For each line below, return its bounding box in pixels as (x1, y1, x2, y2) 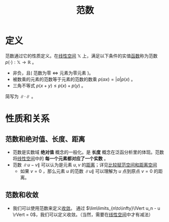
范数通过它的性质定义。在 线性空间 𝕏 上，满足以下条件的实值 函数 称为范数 (5, 53, 158, 59)
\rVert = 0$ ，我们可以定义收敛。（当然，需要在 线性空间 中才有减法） (12, 211, 153, 217)
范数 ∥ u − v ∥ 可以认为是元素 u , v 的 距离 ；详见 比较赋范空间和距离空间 (12, 162, 157, 168)
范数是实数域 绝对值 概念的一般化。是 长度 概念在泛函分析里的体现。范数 (12, 149, 164, 155)
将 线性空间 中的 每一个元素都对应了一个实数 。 (12, 155, 109, 161)
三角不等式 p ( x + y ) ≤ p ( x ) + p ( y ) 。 (12, 82, 86, 89)
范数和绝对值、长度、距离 (5, 135, 85, 143)
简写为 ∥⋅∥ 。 (5, 93, 36, 99)
